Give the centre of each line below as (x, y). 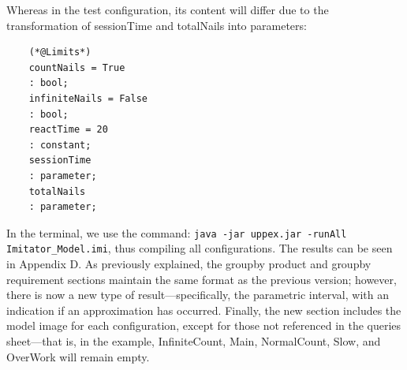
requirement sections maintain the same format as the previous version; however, (202, 279)
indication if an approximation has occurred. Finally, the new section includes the (204, 310)
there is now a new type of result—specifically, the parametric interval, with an (198, 295)
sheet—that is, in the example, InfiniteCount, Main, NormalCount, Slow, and (194, 341)
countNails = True (77, 67)
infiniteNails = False (88, 98)
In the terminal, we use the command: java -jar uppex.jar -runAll (177, 232)
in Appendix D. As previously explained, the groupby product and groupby (189, 264)
